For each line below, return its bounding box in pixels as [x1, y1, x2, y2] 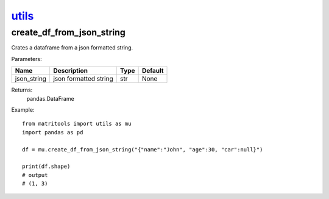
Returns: [11, 86, 33, 94]
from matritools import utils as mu [22, 120, 132, 128]
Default [141, 67, 164, 75]
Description [52, 67, 88, 75]
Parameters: [11, 55, 42, 62]
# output [22, 172, 48, 178]
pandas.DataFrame [26, 95, 74, 102]
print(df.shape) [22, 163, 71, 170]
